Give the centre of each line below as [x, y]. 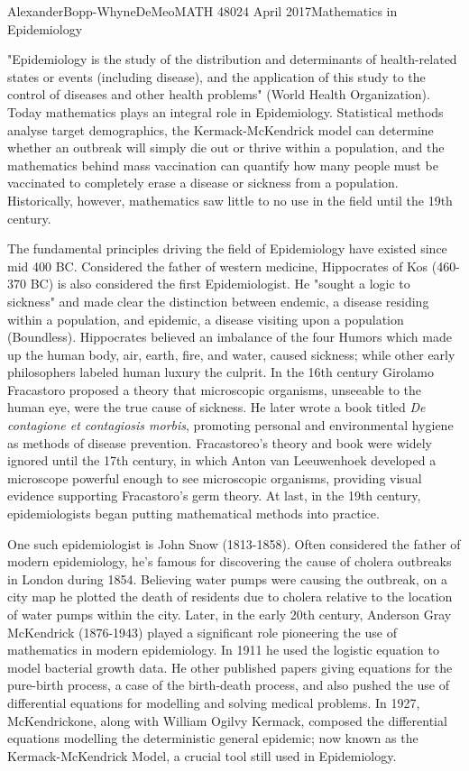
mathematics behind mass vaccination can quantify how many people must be [223, 165]
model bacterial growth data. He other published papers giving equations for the [230, 667]
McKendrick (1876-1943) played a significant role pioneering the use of [202, 632]
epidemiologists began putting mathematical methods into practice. [193, 514]
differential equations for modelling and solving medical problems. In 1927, [214, 702]
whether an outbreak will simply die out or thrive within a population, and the [226, 147]
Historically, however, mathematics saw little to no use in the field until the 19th [230, 200]
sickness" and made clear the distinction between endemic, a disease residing [218, 301]
